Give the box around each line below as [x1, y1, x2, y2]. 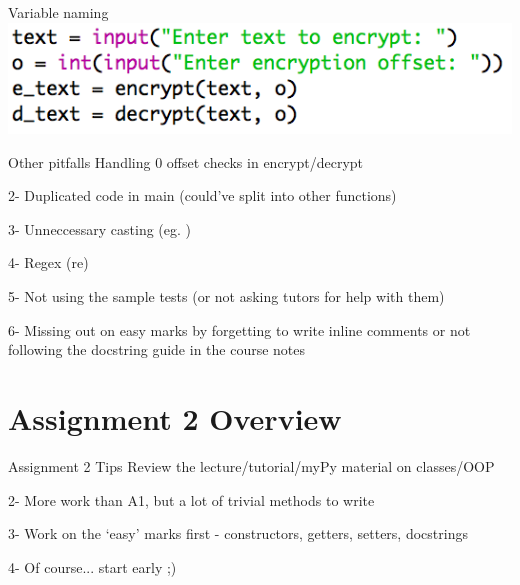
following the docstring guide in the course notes [8, 339, 306, 360]
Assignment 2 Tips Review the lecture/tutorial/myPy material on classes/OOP [8, 455, 495, 476]
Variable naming [8, 2, 109, 22]
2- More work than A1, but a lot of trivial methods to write [8, 489, 375, 510]
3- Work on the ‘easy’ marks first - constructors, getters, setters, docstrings [8, 523, 468, 544]
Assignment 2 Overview [8, 398, 342, 438]
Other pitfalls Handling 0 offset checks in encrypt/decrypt [8, 151, 364, 172]
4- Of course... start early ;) [8, 556, 177, 577]
